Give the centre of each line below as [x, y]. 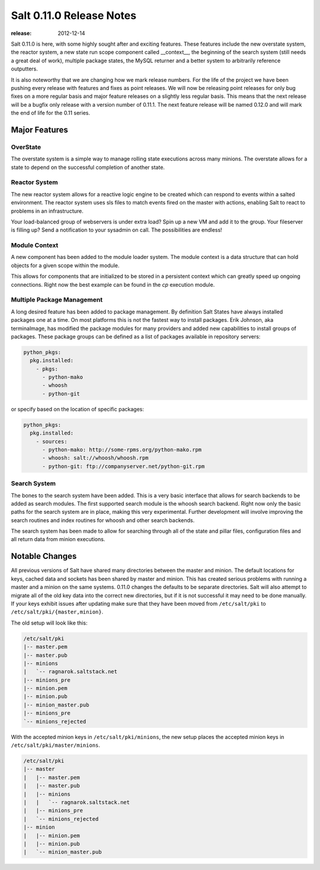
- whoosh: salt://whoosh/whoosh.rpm [95, 458]
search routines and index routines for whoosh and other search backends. [103, 520]
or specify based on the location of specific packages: [78, 409]
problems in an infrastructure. [47, 211]
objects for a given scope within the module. [65, 265]
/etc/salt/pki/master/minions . [56, 745]
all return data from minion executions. [58, 539]
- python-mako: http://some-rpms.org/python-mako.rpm [122, 450]
